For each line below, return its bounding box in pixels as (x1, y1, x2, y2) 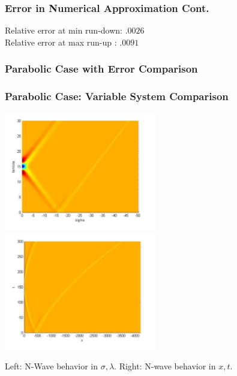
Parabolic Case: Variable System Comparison (5, 89, 229, 104)
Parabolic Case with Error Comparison (5, 61, 198, 76)
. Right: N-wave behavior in (114, 359, 216, 372)
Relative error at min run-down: (5, 24, 122, 37)
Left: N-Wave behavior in (5, 359, 98, 372)
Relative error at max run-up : (5, 35, 117, 48)
